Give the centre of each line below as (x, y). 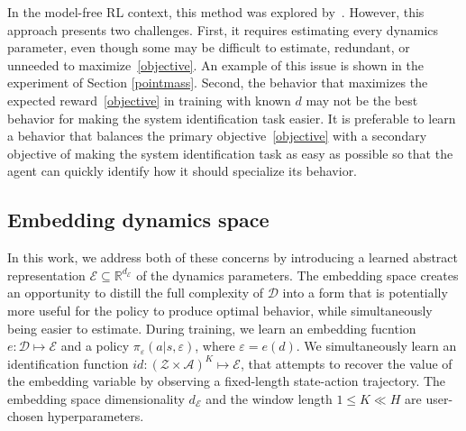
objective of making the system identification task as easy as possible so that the (230, 153)
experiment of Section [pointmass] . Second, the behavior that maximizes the (218, 83)
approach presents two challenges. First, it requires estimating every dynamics (223, 29)
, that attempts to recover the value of (346, 363)
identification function (68, 363)
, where (215, 346)
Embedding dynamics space (138, 220)
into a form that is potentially (365, 293)
